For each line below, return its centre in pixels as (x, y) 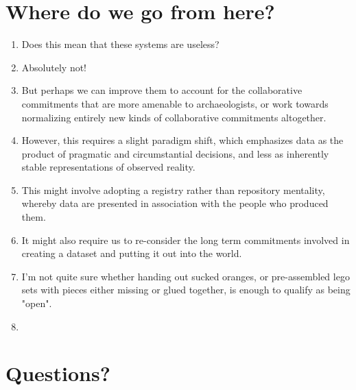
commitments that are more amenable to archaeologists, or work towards (175, 103)
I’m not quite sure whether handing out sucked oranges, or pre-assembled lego (186, 276)
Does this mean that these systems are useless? (120, 44)
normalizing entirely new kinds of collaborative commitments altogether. (174, 117)
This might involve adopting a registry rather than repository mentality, (173, 190)
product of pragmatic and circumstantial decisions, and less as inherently (175, 153)
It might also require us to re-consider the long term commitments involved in (186, 240)
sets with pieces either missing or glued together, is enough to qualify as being (186, 290)
